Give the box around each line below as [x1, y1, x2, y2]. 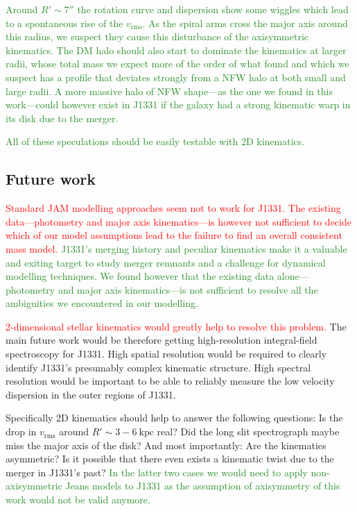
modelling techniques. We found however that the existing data [6, 269, 275, 283]
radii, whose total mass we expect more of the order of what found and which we [6, 56, 349, 71]
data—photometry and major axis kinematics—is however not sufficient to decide [6, 214, 351, 228]
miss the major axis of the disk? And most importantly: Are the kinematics [6, 437, 326, 452]
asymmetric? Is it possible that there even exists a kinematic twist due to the [6, 451, 334, 466]
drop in [6, 424, 37, 439]
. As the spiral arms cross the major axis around [142, 15, 348, 30]
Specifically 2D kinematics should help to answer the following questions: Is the [6, 410, 343, 425]
